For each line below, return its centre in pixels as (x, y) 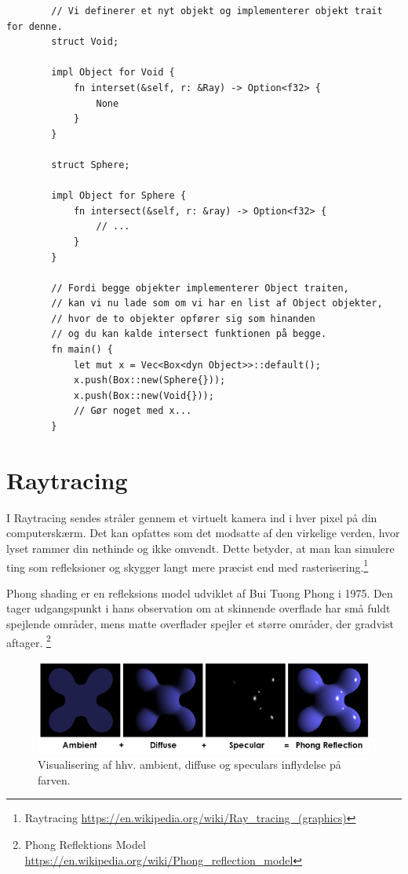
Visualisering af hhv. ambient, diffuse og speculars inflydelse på (189, 764)
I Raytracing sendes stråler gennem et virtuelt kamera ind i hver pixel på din (192, 517)
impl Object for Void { (113, 73)
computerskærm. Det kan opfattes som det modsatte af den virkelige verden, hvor (203, 533)
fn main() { (82, 350)
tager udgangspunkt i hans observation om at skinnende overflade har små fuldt (199, 608)
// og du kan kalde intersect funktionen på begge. (189, 334)
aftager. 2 (29, 641)
